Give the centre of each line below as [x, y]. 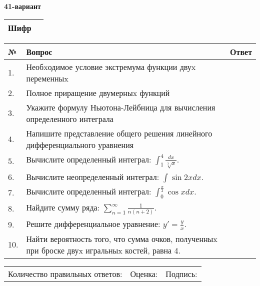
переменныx [47, 78]
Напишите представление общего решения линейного [119, 133]
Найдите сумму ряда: [63, 207]
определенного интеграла [70, 118]
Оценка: [144, 273]
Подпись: [181, 273]
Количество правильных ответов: [65, 273]
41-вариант [22, 6]
